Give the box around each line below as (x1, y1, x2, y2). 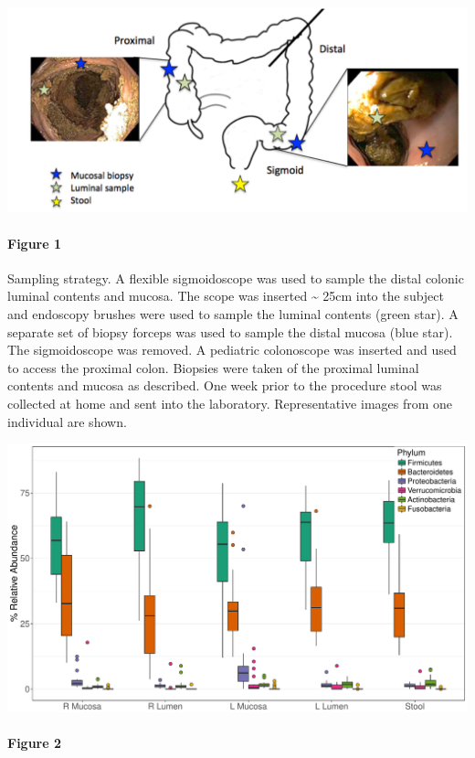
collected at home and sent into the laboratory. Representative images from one (7, 393, 453, 412)
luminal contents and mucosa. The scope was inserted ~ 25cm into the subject (7, 286, 445, 305)
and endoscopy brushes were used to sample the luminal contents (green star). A (7, 304, 459, 324)
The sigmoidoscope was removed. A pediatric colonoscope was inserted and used (7, 340, 457, 359)
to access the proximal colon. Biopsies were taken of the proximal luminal (7, 358, 419, 377)
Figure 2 (7, 733, 62, 753)
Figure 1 (7, 233, 62, 252)
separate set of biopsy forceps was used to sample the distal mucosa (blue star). (7, 322, 453, 341)
